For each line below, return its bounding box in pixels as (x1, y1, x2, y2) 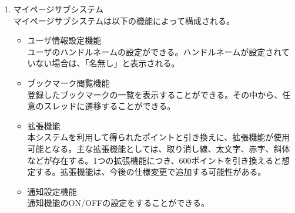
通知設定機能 (27, 185, 77, 197)
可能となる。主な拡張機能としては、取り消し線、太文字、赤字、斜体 (27, 142, 290, 154)
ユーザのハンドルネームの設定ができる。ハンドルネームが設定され (27, 45, 281, 58)
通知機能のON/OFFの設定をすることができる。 (27, 197, 209, 209)
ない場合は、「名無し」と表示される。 (35, 57, 180, 69)
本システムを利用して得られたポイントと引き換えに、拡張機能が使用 (27, 131, 290, 143)
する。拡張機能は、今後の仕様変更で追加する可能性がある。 (35, 165, 266, 178)
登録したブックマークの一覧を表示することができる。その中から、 (27, 88, 283, 100)
